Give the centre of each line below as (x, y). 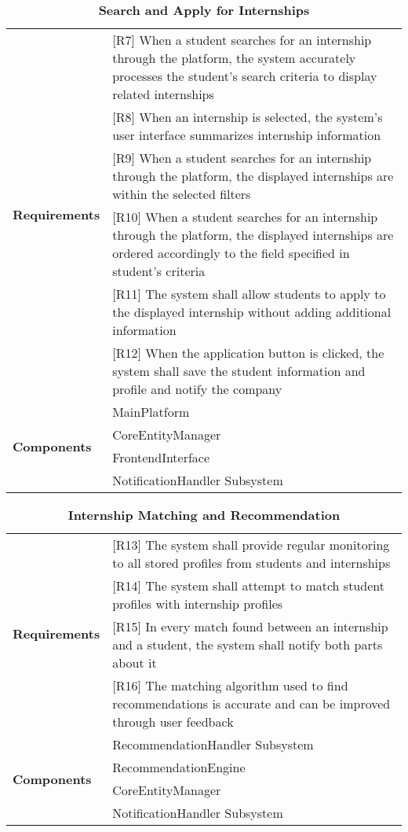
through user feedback (173, 722)
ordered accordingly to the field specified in (231, 253)
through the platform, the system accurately (234, 58)
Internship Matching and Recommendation (204, 515)
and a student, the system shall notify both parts (248, 644)
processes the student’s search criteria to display (245, 76)
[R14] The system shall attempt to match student (248, 585)
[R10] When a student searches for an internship (245, 217)
